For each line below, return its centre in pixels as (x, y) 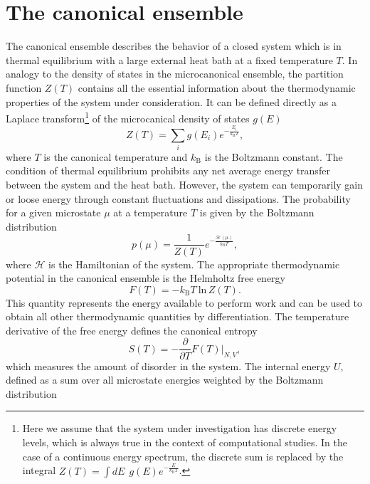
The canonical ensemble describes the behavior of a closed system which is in (174, 46)
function (24, 87)
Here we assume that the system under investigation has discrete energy (180, 428)
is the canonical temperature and (116, 156)
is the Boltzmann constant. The (274, 156)
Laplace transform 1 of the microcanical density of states (128, 117)
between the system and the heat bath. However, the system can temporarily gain (185, 185)
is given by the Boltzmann (257, 212)
